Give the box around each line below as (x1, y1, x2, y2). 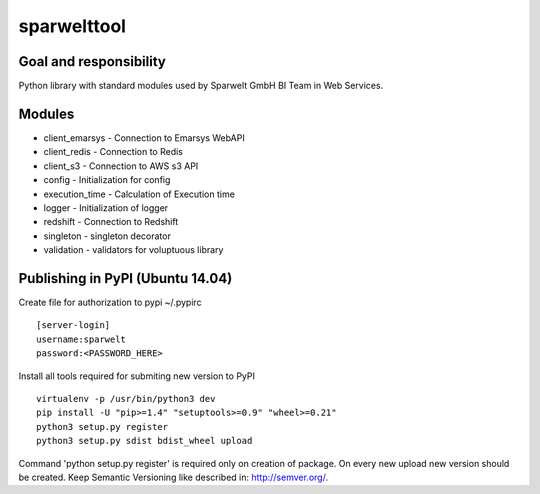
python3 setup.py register (36, 421, 169, 432)
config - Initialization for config (43, 174, 171, 186)
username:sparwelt (36, 333, 127, 345)
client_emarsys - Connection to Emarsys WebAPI (43, 131, 245, 144)
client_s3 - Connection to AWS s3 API (43, 160, 199, 172)
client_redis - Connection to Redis (43, 146, 184, 158)
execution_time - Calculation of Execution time (43, 188, 235, 200)
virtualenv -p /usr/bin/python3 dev (36, 393, 216, 404)
